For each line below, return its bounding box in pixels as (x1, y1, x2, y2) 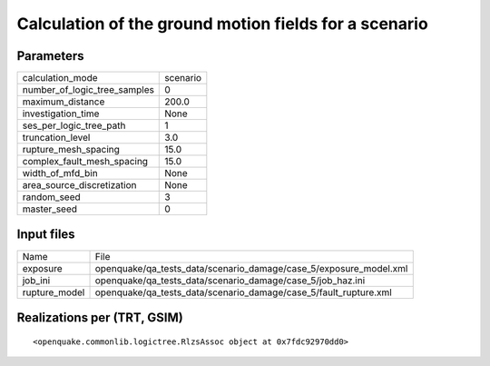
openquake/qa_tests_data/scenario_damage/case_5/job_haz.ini (94, 273, 366, 286)
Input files (16, 227, 76, 242)
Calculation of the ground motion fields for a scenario (16, 14, 428, 34)
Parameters (16, 48, 84, 64)
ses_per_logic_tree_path (22, 119, 126, 132)
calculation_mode (22, 72, 99, 84)
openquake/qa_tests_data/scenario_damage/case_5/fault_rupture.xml (94, 286, 392, 299)
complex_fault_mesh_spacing (22, 155, 149, 168)
